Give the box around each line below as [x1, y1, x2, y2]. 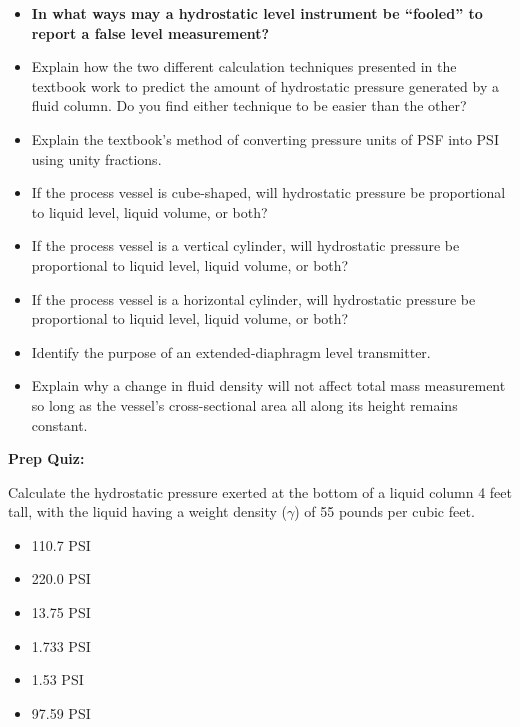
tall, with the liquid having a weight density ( [8, 501, 287, 522]
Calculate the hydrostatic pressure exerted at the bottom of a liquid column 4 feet [8, 481, 512, 502]
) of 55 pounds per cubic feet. [294, 501, 475, 522]
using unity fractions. [31, 148, 162, 169]
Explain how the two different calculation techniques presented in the [31, 56, 457, 77]
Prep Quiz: [8, 448, 85, 469]
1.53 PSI [31, 669, 84, 690]
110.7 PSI [31, 534, 91, 555]
